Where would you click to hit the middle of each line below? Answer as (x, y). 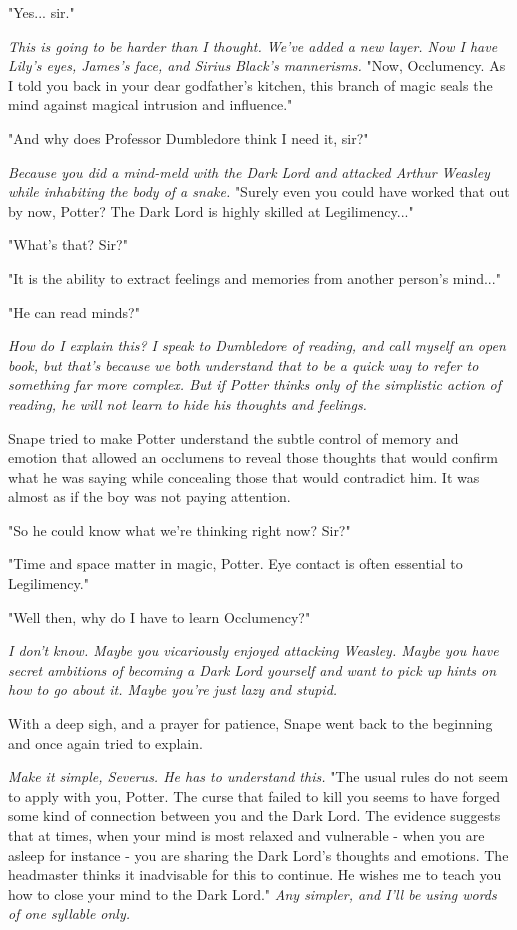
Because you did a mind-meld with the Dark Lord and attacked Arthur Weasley (249, 171)
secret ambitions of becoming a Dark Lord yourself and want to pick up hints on (252, 669)
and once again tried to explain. (105, 742)
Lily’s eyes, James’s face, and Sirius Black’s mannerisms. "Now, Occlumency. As (257, 65)
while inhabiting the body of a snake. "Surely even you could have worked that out (259, 191)
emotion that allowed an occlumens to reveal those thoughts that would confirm (253, 457)
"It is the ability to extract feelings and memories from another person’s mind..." (254, 277)
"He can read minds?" (74, 311)
